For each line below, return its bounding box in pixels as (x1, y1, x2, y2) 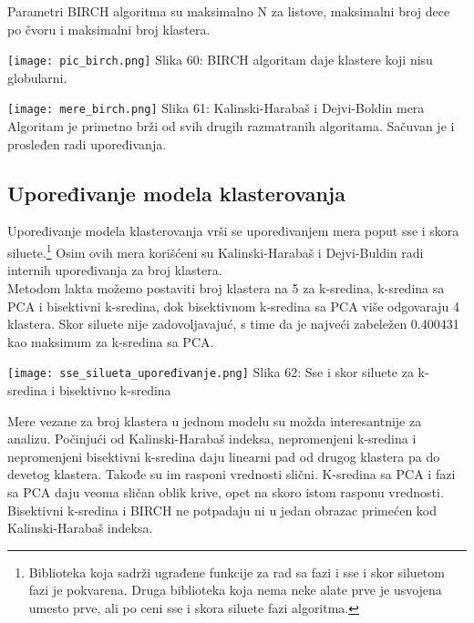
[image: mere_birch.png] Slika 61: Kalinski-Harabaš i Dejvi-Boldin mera (7, 98, 425, 117)
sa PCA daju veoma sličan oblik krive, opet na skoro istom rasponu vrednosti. (7, 482, 444, 501)
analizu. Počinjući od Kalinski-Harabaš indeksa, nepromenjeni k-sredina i (7, 429, 417, 448)
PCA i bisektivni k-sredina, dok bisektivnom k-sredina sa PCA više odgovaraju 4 (7, 296, 460, 315)
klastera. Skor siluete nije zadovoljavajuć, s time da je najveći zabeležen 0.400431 (7, 314, 459, 333)
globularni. (7, 67, 67, 87)
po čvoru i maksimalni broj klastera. (7, 19, 211, 38)
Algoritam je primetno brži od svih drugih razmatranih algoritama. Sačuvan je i (7, 117, 455, 136)
